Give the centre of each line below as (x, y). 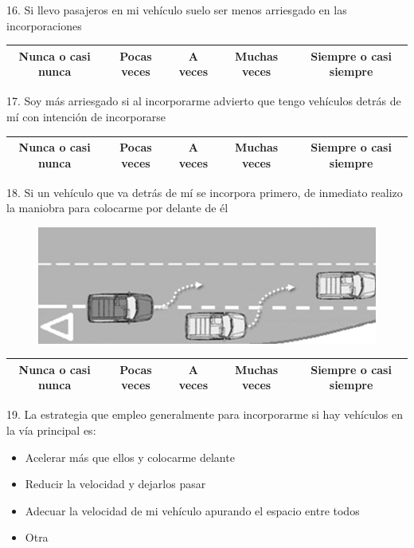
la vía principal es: (51, 430)
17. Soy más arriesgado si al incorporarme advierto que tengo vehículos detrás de (204, 101)
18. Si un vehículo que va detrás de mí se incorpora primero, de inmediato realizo (205, 192)
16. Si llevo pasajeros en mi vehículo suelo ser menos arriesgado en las (177, 10)
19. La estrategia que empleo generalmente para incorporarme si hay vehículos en (205, 414)
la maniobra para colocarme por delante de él (117, 208)
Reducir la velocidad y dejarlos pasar (115, 484)
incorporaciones (44, 25)
